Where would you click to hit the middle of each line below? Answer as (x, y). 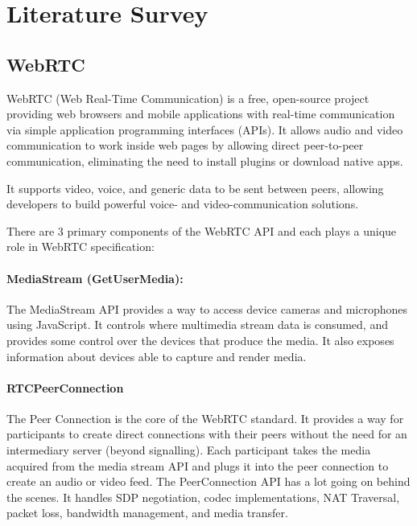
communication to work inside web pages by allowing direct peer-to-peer (185, 145)
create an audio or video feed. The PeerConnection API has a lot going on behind (208, 481)
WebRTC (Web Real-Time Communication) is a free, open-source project (188, 98)
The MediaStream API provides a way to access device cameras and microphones (207, 308)
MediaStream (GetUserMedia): (95, 278)
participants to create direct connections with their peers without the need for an (207, 434)
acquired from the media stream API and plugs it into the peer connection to (198, 465)
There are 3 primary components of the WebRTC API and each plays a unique (202, 230)
